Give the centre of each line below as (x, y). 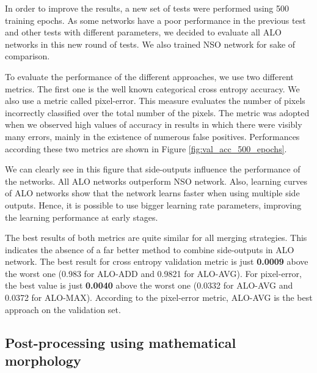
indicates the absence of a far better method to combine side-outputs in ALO (150, 249)
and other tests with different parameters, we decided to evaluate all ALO (143, 32)
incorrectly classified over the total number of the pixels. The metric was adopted (157, 112)
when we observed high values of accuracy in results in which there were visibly (154, 124)
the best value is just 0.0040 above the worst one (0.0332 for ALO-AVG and (149, 285)
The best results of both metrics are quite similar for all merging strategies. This (156, 238)
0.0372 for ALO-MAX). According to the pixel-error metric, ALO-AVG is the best (159, 297)
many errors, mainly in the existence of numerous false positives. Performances (152, 136)
